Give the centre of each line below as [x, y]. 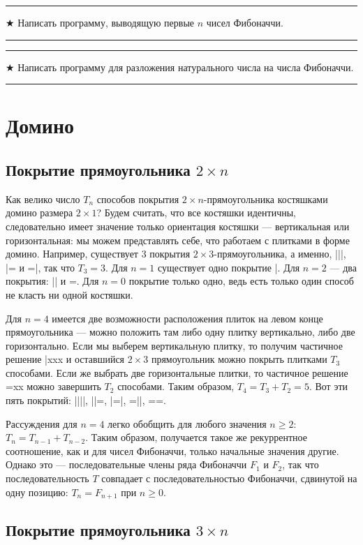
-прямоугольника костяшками [266, 199]
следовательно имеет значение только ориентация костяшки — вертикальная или [178, 226]
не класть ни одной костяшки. [69, 294]
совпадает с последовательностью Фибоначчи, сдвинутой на [229, 478]
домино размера [39, 212]
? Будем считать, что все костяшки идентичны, [196, 212]
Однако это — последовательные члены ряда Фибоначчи [126, 464]
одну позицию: [37, 492]
